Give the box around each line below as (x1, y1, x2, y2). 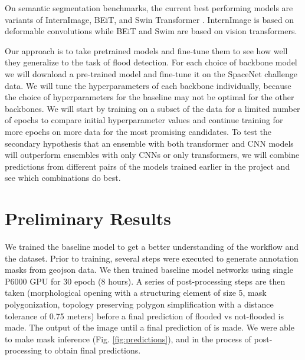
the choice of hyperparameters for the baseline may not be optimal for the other (5, 91, 294, 103)
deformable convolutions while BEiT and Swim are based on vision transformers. (5, 25, 297, 37)
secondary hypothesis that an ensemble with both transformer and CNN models (5, 137, 294, 149)
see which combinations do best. (5, 171, 121, 184)
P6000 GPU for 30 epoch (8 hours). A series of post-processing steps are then (5, 275, 286, 287)
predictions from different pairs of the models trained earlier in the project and (5, 160, 290, 172)
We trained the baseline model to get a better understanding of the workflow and (5, 240, 299, 253)
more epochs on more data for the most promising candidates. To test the (5, 125, 272, 137)
